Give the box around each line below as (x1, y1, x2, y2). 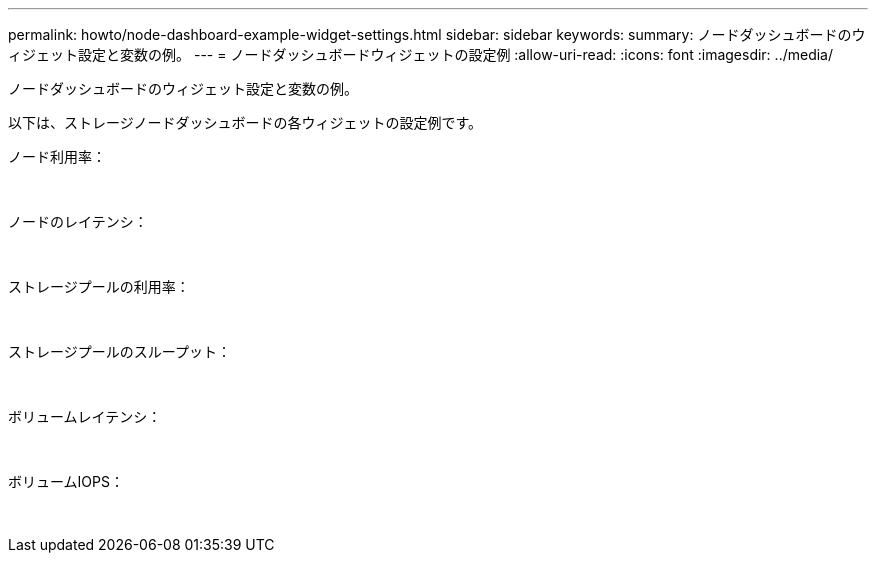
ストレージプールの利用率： (8, 278, 190, 295)
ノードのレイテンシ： (8, 213, 148, 230)
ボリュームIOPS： (8, 473, 124, 490)
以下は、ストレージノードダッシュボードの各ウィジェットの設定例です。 (8, 114, 483, 131)
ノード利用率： (8, 148, 106, 165)
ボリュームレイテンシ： (8, 408, 162, 425)
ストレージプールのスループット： (8, 343, 231, 360)
